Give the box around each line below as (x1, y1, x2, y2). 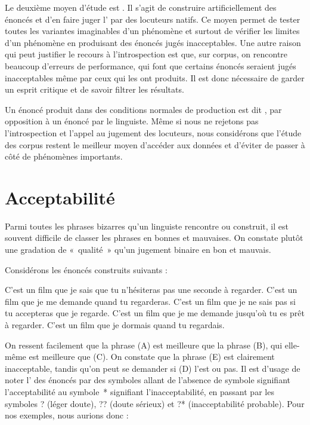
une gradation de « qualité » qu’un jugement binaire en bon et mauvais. (5, 243, 271, 256)
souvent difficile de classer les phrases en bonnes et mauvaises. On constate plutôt (5, 231, 303, 244)
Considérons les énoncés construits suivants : (5, 263, 168, 276)
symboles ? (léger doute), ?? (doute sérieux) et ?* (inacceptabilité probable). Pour (5, 397, 305, 409)
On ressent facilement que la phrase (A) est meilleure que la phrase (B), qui (5, 338, 283, 351)
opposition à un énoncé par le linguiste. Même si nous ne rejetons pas (5, 115, 259, 127)
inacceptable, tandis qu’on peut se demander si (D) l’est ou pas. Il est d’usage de (5, 362, 300, 374)
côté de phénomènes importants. (5, 150, 123, 163)
